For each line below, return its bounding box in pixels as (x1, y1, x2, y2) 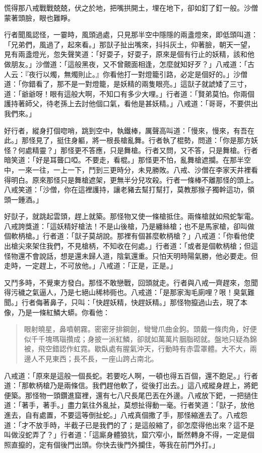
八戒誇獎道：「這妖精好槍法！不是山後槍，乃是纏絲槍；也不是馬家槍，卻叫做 (4, 220, 254, 231)
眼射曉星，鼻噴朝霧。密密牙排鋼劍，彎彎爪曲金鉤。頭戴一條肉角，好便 (24, 324, 257, 334)
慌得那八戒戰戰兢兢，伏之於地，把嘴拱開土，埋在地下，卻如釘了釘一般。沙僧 (4, 3, 258, 13)
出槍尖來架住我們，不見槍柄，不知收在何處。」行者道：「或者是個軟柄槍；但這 (4, 241, 258, 251)
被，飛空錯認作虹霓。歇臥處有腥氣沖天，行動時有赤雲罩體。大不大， (24, 343, 250, 354)
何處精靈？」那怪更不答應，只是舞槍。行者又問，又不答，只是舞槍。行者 (18, 144, 258, 155)
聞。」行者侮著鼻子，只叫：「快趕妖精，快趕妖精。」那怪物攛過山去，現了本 (4, 297, 247, 308)
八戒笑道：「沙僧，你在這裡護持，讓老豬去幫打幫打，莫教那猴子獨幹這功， (4, 184, 247, 195)
